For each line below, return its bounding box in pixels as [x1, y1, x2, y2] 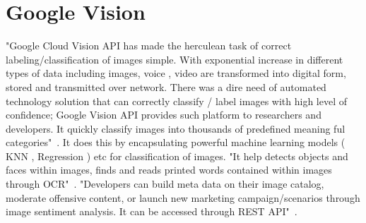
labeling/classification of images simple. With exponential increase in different [6, 52, 343, 66]
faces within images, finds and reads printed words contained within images [6, 162, 332, 177]
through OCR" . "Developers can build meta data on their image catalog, [6, 176, 324, 191]
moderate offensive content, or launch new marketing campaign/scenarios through [6, 190, 360, 205]
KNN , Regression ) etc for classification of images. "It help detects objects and [6, 148, 348, 163]
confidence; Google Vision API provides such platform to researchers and [6, 107, 321, 122]
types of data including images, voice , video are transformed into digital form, [6, 66, 346, 80]
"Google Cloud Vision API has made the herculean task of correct [6, 38, 292, 53]
